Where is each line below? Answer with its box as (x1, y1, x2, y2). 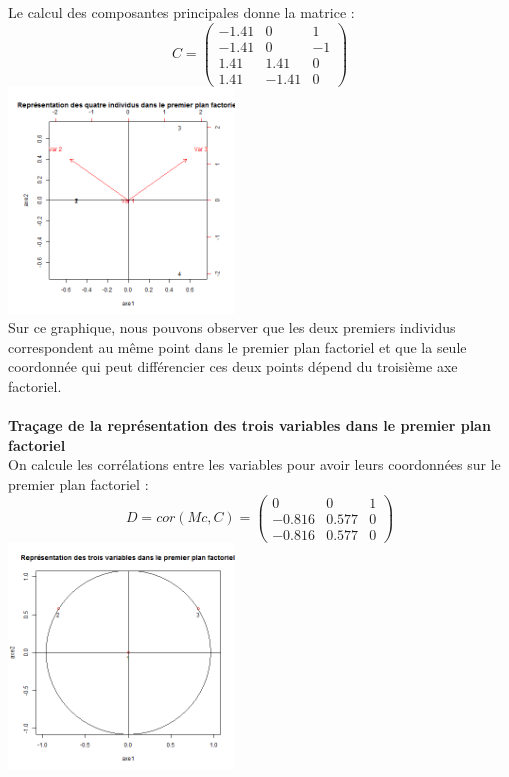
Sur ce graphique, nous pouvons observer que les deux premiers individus (8, 317, 456, 338)
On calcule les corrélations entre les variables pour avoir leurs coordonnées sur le (8, 454, 501, 475)
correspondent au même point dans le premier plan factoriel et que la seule (8, 336, 467, 357)
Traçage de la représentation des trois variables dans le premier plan (8, 415, 491, 436)
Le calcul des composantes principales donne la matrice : (8, 2, 355, 22)
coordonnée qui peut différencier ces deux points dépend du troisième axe (8, 356, 458, 377)
